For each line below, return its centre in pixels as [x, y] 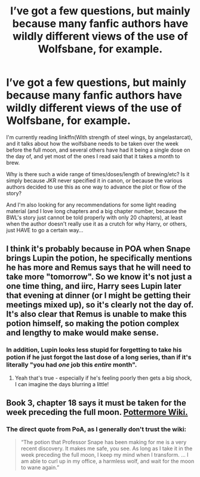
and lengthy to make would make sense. [83, 333]
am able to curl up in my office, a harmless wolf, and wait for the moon [107, 461]
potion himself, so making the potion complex [93, 324]
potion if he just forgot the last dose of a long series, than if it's [99, 358]
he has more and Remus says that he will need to [99, 268]
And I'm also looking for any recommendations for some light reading [91, 205]
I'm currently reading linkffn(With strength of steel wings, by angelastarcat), [99, 137]
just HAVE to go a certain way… [45, 230]
